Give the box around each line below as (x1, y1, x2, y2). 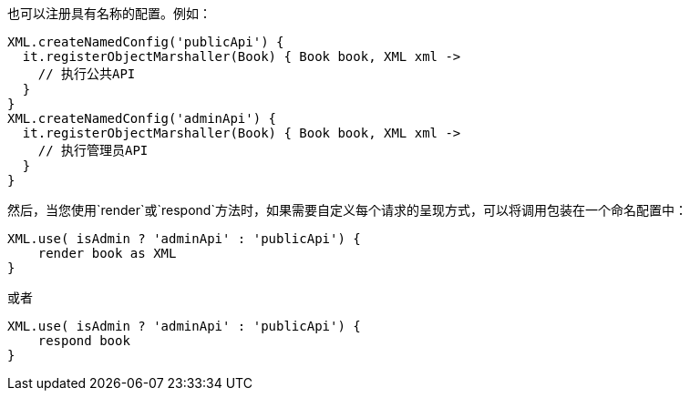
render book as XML (37, 246, 177, 260)
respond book (37, 333, 130, 348)
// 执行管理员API (37, 143, 149, 158)
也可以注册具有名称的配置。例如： (7, 5, 211, 21)
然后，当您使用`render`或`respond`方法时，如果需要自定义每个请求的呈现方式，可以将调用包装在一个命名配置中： (7, 202, 687, 218)
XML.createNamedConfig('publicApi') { (7, 35, 284, 49)
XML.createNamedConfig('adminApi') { (7, 111, 277, 126)
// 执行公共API (37, 66, 136, 81)
